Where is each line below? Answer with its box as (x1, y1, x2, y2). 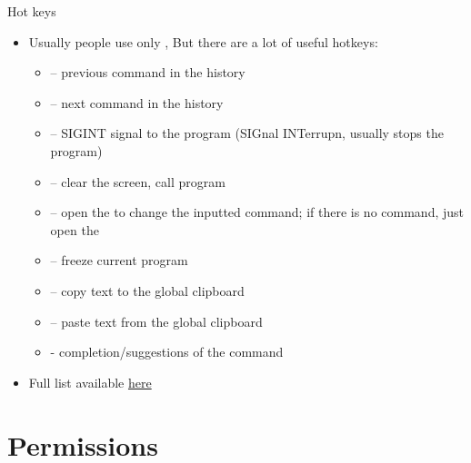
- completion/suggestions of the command (50, 342, 284, 361)
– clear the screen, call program (50, 172, 225, 191)
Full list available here (28, 372, 152, 391)
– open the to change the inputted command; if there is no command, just (50, 202, 465, 222)
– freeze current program (50, 251, 188, 270)
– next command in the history (50, 93, 224, 112)
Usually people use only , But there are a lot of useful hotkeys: (28, 32, 378, 51)
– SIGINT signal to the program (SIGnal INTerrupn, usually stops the (50, 123, 444, 143)
